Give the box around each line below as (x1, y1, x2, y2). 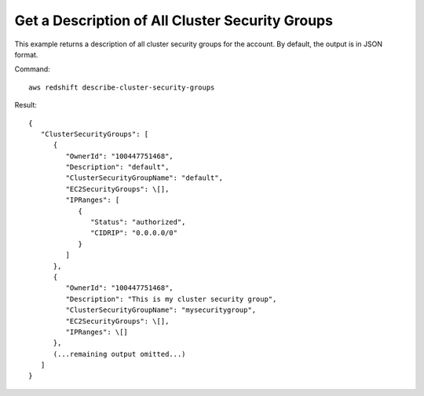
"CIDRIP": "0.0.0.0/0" (90, 229, 178, 237)
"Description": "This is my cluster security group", (65, 295, 277, 303)
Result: (14, 101, 37, 110)
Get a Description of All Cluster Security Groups (14, 12, 334, 29)
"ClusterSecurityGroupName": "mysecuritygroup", (65, 306, 257, 314)
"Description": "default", (65, 163, 170, 172)
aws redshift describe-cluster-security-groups (28, 82, 215, 92)
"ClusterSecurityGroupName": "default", (65, 174, 224, 182)
